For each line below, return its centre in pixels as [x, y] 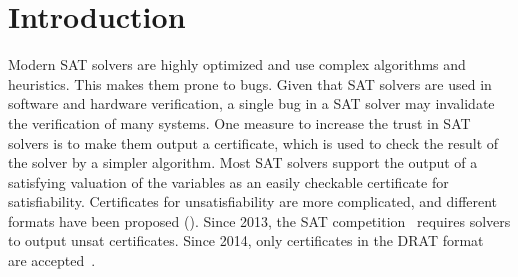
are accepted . [52, 260]
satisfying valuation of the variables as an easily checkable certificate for [228, 181]
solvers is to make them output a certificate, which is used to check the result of [253, 142]
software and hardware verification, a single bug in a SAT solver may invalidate [251, 103]
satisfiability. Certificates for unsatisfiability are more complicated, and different [253, 201]
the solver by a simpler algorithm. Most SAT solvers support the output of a [243, 162]
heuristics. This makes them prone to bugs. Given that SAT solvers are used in [250, 83]
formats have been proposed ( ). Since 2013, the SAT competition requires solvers [259, 220]
